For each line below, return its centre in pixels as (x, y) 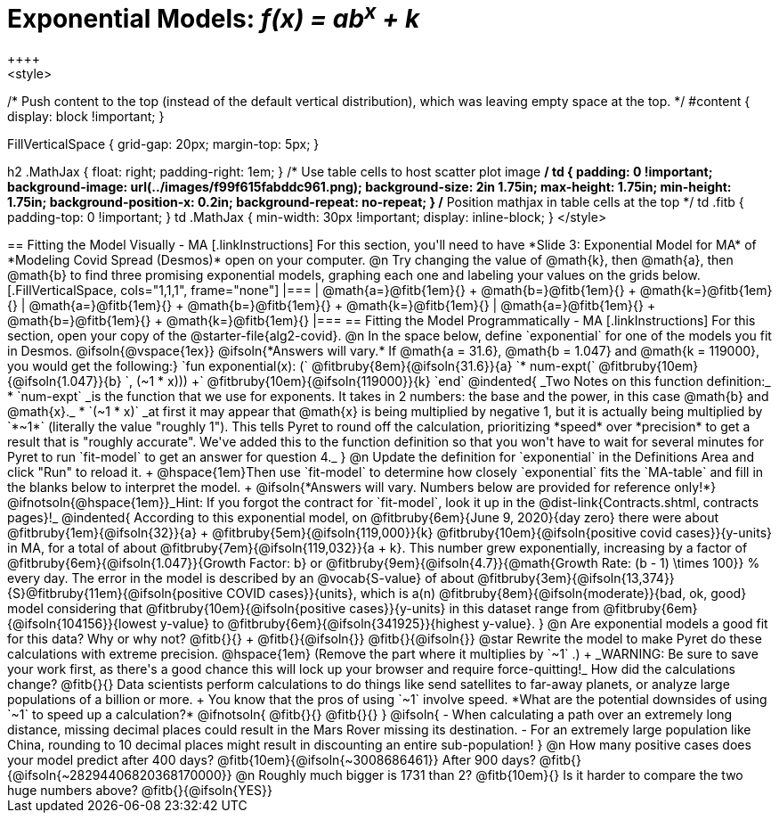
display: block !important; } (86, 117)
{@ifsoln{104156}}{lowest (82, 624)
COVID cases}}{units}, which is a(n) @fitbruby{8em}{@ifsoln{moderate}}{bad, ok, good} (487, 594)
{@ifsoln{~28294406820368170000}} (120, 775)
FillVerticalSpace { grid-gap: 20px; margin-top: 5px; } (163, 144)
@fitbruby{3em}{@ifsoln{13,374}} (576, 578)
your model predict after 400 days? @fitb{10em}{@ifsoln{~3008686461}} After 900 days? (272, 760)
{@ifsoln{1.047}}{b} (65, 381)
